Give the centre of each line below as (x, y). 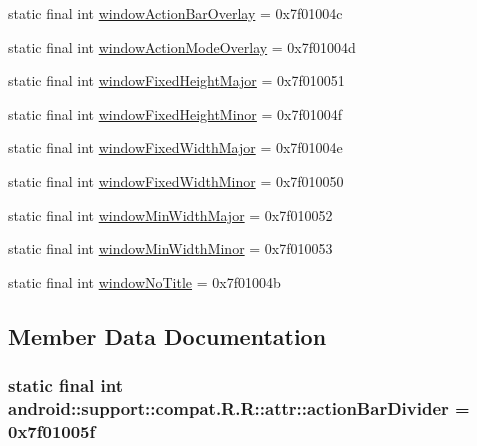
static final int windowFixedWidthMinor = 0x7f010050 (176, 180)
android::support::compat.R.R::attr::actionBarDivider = (239, 407)
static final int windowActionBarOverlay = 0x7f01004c (175, 13)
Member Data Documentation (167, 335)
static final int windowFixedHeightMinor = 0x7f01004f (175, 113)
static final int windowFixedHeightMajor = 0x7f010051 (176, 80)
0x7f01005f (52, 430)
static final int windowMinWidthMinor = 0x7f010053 (170, 248)
